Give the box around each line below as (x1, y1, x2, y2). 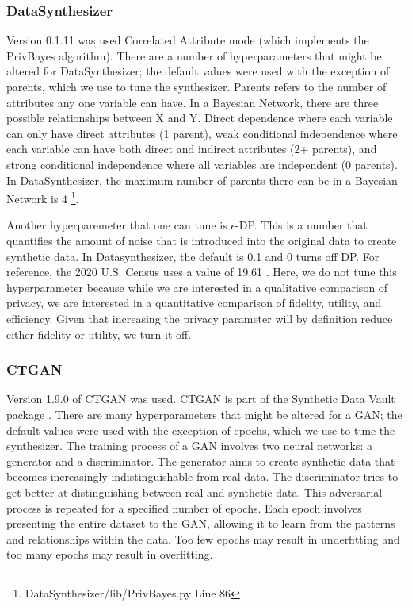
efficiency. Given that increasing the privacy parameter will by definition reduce (6, 309, 393, 326)
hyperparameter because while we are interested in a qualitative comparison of (6, 279, 388, 295)
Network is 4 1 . (6, 188, 79, 206)
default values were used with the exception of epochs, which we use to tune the (6, 421, 395, 438)
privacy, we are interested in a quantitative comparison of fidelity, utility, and (6, 294, 382, 311)
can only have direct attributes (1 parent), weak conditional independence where (6, 125, 398, 141)
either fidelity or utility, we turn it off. (6, 325, 192, 342)
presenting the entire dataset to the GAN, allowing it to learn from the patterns (6, 515, 395, 532)
